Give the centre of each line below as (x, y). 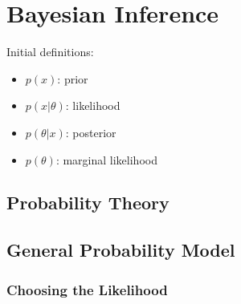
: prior (73, 78)
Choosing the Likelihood (87, 289)
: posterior (91, 132)
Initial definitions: (50, 52)
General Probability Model (121, 250)
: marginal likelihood (106, 159)
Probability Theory (88, 203)
